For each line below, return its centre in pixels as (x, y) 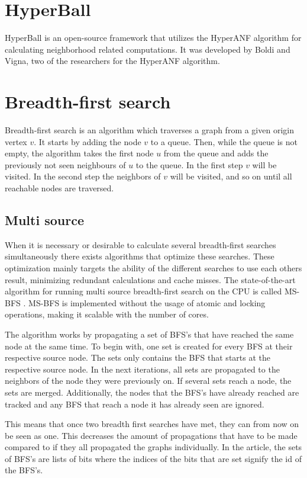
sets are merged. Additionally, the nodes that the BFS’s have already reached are (152, 392)
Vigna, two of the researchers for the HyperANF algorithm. (112, 61)
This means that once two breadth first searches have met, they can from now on (152, 424)
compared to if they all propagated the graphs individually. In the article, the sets (153, 447)
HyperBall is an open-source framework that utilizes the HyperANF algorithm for (153, 38)
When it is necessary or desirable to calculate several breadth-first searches (140, 244)
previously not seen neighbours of (65, 164)
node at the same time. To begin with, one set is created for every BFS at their (149, 346)
